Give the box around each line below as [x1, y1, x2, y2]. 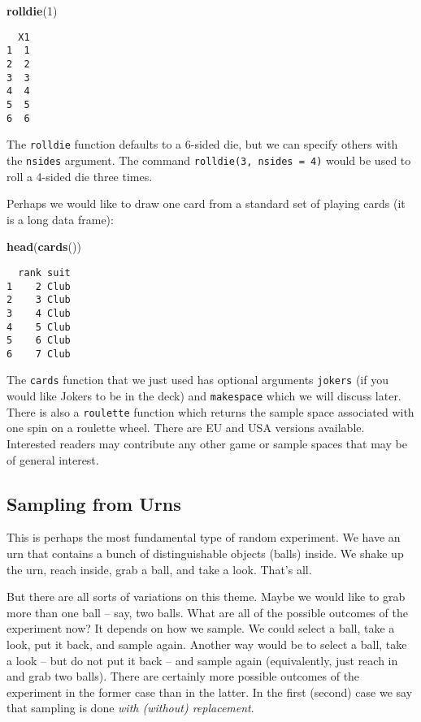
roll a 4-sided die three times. [7, 167, 153, 184]
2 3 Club [7, 294, 71, 306]
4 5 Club [7, 321, 71, 333]
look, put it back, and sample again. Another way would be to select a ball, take [7, 635, 407, 652]
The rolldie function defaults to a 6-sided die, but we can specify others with [7, 136, 398, 153]
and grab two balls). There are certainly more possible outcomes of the [7, 668, 360, 685]
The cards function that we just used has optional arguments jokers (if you [7, 371, 388, 388]
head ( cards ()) [7, 238, 81, 255]
